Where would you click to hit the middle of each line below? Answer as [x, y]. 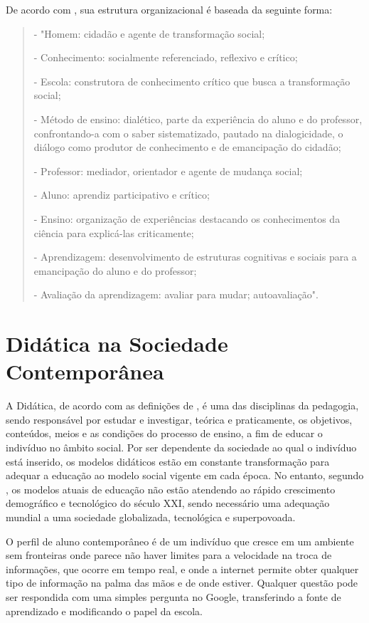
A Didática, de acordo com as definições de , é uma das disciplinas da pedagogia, [182, 405]
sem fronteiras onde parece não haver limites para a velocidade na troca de [169, 555]
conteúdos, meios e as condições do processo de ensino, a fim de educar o [164, 433]
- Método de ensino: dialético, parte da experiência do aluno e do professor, [198, 119]
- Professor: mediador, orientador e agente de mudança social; [168, 171]
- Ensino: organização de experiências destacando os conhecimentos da [187, 218]
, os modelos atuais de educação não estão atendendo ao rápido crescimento [171, 489]
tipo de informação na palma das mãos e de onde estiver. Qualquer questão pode [182, 583]
